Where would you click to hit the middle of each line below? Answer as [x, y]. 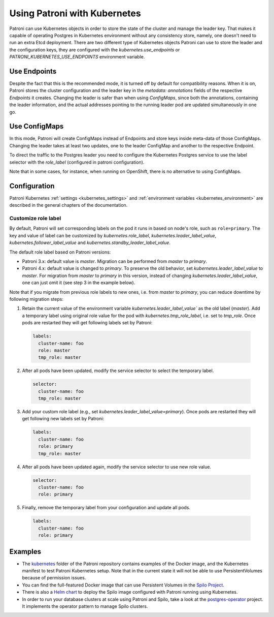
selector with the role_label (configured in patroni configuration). [77, 162]
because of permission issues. [54, 578]
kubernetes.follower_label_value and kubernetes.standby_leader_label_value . [90, 243]
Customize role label [35, 219]
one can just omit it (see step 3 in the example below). [79, 283]
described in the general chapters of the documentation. [68, 205]
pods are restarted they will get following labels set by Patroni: [87, 323]
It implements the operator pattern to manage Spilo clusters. [85, 606]
